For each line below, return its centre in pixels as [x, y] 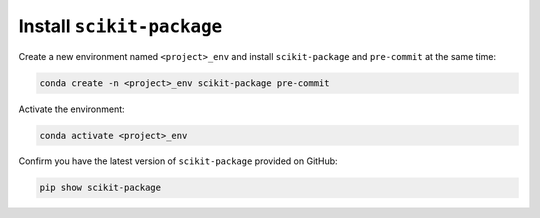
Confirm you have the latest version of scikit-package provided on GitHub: [178, 161]
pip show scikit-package [100, 188]
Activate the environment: [71, 109]
